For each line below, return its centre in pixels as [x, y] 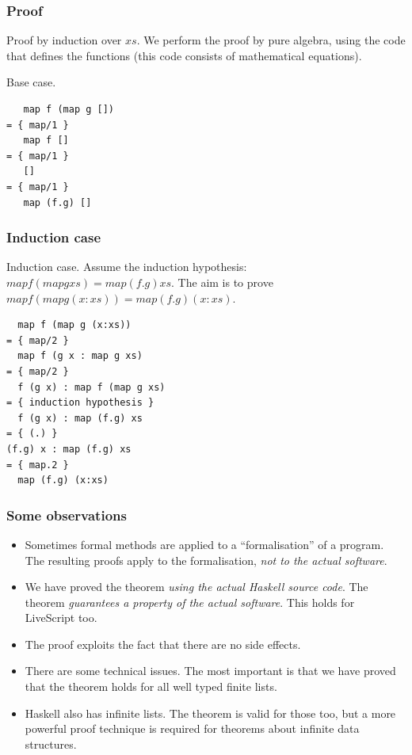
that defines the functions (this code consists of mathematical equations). [184, 55]
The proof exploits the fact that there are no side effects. [163, 644]
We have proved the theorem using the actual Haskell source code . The [196, 587]
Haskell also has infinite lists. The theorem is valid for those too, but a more [210, 713]
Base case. [31, 82]
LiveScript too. [61, 618]
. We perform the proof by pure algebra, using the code [271, 40]
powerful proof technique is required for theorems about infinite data [192, 728]
